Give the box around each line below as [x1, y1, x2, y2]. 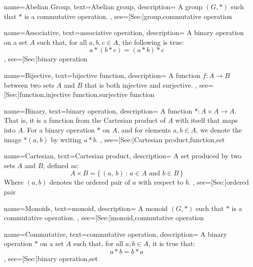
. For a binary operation [22, 124, 95, 134]
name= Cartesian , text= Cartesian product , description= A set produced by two [4, 151, 242, 161]
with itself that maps [175, 115, 238, 125]
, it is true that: [148, 238, 195, 248]
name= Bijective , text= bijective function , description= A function [4, 70, 200, 80]
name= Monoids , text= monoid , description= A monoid [4, 203, 168, 213]
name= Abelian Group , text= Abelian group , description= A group [4, 1, 203, 11]
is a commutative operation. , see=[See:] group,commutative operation [24, 11, 232, 21]
